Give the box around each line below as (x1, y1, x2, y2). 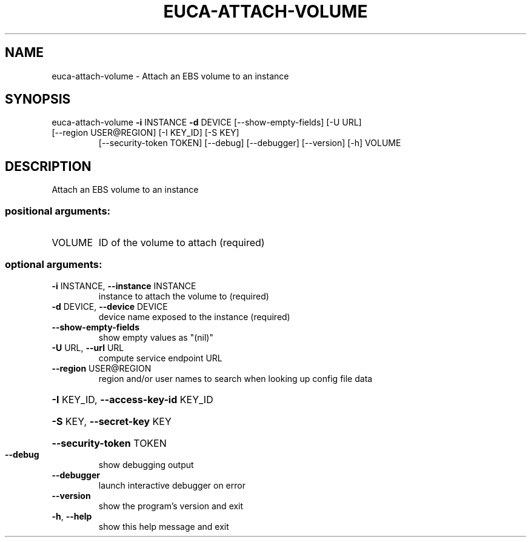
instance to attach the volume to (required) (98, 290, 269, 301)
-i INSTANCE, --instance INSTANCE (52, 280, 196, 291)
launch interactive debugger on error (98, 480, 245, 490)
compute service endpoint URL (98, 352, 222, 363)
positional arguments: (5, 204, 111, 217)
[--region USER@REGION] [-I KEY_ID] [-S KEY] (52, 127, 239, 138)
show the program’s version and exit (98, 500, 244, 511)
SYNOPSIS (5, 92, 71, 107)
